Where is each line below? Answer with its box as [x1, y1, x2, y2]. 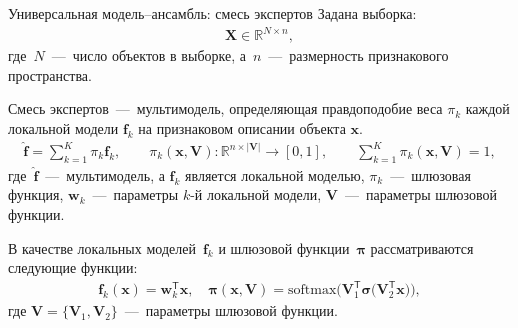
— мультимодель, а [45, 164, 165, 185]
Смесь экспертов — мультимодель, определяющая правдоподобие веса [8, 98, 443, 119]
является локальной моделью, [185, 164, 365, 185]
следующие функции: [8, 257, 138, 278]
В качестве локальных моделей [8, 237, 196, 258]
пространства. [8, 64, 92, 85]
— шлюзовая [390, 164, 471, 185]
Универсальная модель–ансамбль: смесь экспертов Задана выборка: [8, 3, 417, 23]
